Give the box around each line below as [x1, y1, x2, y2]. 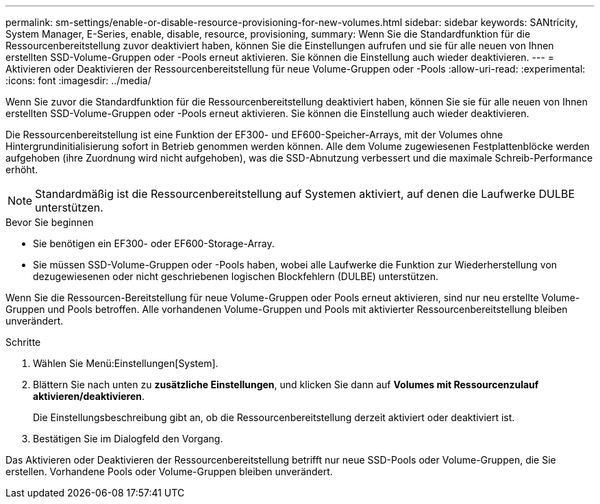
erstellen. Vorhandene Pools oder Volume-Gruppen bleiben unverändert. [5, 466, 333, 477]
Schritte [5, 336, 41, 348]
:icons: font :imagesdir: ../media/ [5, 75, 151, 86]
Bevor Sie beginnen [5, 216, 94, 228]
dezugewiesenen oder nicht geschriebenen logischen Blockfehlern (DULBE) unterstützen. [33, 270, 439, 282]
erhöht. [5, 164, 38, 175]
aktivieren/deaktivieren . [33, 390, 145, 402]
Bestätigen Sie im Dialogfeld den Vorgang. [33, 433, 223, 444]
